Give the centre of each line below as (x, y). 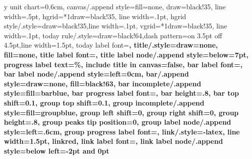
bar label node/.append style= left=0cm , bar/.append (97, 74)
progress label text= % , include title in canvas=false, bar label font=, (123, 64)
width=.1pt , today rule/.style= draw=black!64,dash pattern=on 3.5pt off (113, 35)
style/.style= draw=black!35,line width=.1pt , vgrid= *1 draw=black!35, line (115, 26)
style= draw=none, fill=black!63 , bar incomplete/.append (103, 83)
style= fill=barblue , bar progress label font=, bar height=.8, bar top (122, 93)
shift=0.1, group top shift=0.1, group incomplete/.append (104, 102)
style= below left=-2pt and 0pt (57, 150)
